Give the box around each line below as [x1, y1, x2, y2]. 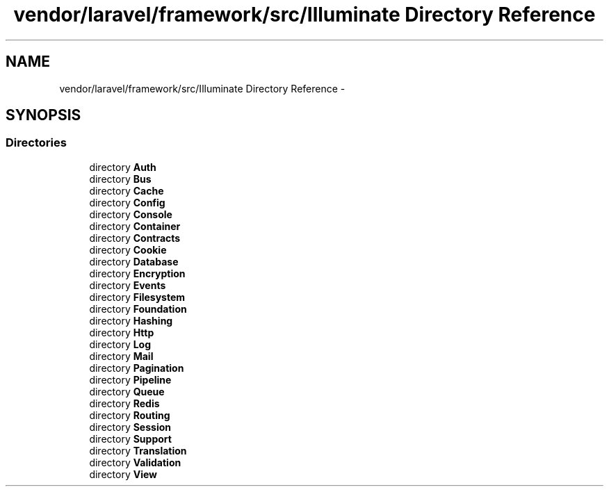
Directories [6, 136, 67, 150]
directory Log [89, 338, 152, 350]
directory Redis [89, 397, 160, 409]
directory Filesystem [89, 290, 186, 303]
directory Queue [89, 385, 165, 397]
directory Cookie [89, 243, 167, 256]
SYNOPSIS [6, 106, 81, 124]
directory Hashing [89, 314, 173, 327]
